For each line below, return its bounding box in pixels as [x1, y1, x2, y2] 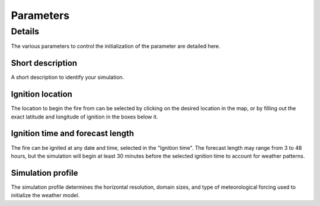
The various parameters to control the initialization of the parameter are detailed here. [11, 43, 220, 50]
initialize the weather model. [11, 192, 80, 199]
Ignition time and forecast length [11, 128, 135, 139]
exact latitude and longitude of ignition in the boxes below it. [11, 113, 158, 120]
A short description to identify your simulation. [11, 74, 124, 81]
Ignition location [11, 89, 72, 99]
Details [11, 26, 40, 37]
